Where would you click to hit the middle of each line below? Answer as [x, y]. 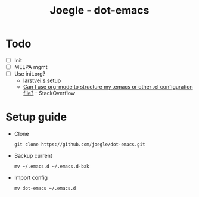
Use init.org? [30, 74]
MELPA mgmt [31, 67]
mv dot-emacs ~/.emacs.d [45, 189]
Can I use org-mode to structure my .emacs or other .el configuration [108, 87]
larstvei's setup [42, 80]
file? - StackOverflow [49, 93]
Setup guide [36, 117]
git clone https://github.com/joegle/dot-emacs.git [80, 145]
